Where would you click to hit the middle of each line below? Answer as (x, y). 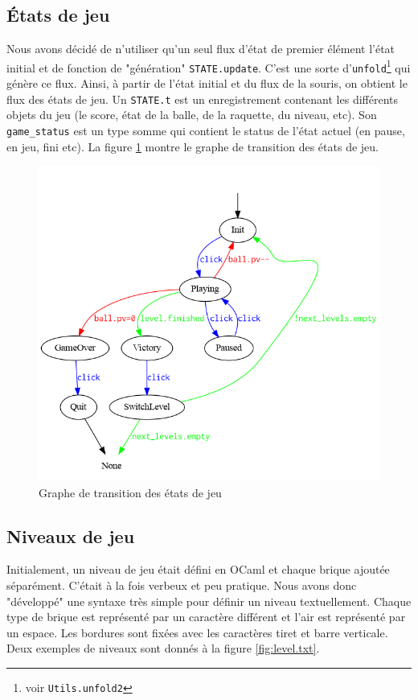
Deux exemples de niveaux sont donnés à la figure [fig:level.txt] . (163, 648)
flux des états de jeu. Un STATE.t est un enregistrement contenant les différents (202, 99)
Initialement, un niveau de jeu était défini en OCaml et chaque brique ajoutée (198, 569)
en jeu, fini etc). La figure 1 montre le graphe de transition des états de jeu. (193, 146)
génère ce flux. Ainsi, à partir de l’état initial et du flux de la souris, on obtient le (207, 83)
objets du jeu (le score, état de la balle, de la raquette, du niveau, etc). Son (192, 115)
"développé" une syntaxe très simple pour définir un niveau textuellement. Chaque (209, 601)
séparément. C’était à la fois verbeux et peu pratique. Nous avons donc (182, 585)
